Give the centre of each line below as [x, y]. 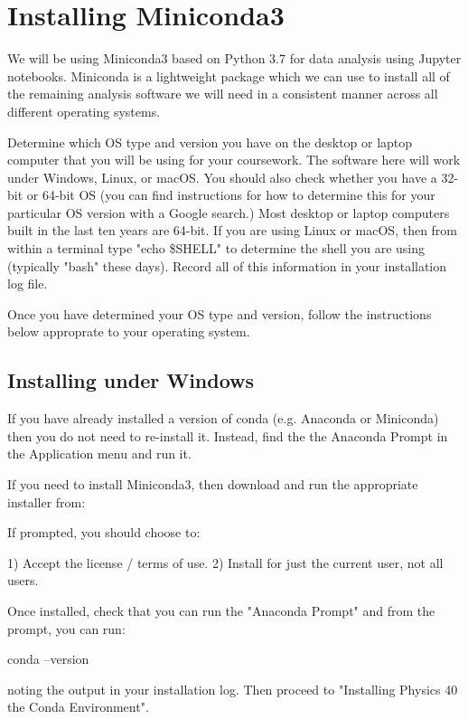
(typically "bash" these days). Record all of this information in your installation [227, 265]
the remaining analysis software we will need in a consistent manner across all [223, 94]
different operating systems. [84, 111]
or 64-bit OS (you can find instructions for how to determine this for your [231, 195]
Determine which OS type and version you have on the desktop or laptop [210, 142]
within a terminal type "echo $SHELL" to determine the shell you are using [216, 248]
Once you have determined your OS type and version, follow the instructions [220, 313]
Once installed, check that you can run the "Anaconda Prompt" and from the [221, 610]
